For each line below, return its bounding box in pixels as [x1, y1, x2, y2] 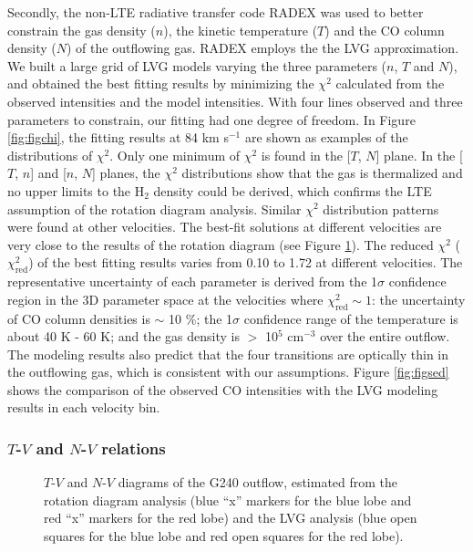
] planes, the [92, 163, 160, 182]
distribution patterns [323, 199, 439, 218]
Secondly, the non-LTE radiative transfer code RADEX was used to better [7, 3, 424, 21]
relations [101, 436, 166, 459]
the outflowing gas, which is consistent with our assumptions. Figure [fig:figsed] [7, 362, 449, 381]
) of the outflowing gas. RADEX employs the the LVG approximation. [67, 38, 459, 57]
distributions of [7, 145, 93, 164]
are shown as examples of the [244, 128, 408, 147]
